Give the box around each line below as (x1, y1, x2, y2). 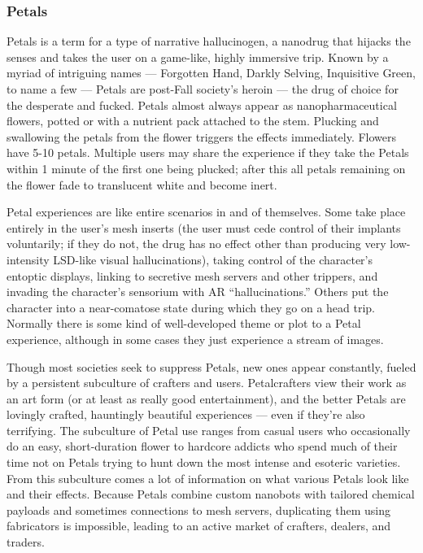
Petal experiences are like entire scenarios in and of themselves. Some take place (7, 203, 406, 220)
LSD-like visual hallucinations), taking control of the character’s (53, 250, 373, 268)
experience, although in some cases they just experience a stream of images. (7, 330, 384, 347)
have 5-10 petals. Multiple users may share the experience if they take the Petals (7, 144, 409, 161)
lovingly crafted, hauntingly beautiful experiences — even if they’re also (7, 406, 365, 423)
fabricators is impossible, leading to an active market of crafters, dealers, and (7, 517, 391, 534)
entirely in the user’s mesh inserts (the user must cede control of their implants (7, 219, 401, 236)
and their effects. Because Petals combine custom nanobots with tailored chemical (7, 486, 415, 503)
